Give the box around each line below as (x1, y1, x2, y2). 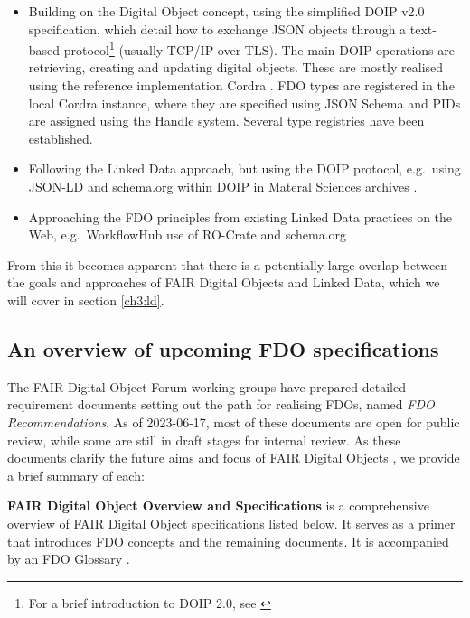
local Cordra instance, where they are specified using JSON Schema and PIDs (28, 93, 461, 112)
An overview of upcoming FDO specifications (7, 334, 439, 362)
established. (28, 128, 93, 147)
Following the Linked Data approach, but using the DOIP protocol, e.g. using (28, 159, 461, 178)
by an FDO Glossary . (7, 549, 130, 568)
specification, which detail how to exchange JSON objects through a (28, 19, 407, 38)
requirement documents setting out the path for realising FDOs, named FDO (7, 395, 435, 414)
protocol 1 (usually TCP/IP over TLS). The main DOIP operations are (63, 38, 455, 59)
